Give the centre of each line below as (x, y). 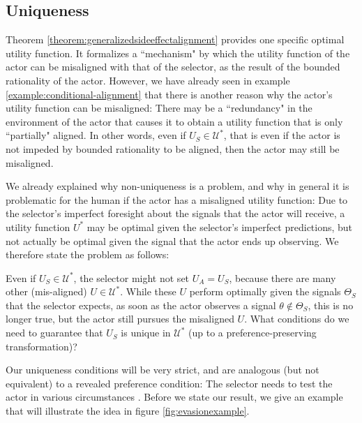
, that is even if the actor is (282, 135)
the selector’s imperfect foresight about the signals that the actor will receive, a (175, 213)
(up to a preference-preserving (252, 333)
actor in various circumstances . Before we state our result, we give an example (174, 397)
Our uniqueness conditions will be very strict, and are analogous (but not (163, 370)
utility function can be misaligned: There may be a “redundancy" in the (159, 108)
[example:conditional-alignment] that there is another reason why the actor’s (169, 94)
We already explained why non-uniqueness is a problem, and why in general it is (178, 186)
